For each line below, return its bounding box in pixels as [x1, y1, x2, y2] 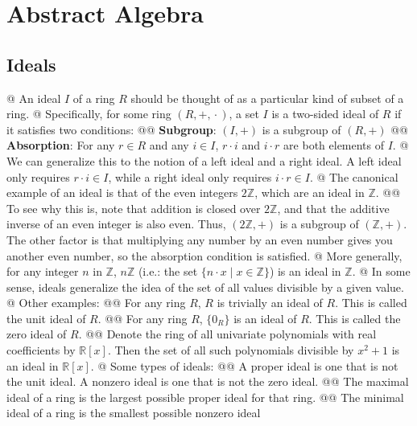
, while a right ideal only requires [108, 168, 272, 185]
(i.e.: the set [138, 263, 198, 280]
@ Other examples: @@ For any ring [6, 294, 186, 311]
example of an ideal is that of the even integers [6, 184, 238, 201]
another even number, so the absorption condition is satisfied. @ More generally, [6, 247, 403, 264]
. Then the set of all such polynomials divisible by [107, 342, 354, 358]
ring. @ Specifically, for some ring [6, 105, 171, 122]
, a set [229, 105, 259, 122]
